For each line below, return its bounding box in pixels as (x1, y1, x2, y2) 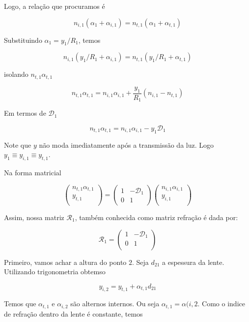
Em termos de (4, 108, 46, 118)
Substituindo (4, 34, 42, 45)
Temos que (4, 298, 36, 309)
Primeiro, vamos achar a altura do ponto (4, 257, 127, 267)
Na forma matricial (4, 167, 61, 177)
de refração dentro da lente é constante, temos (4, 308, 143, 319)
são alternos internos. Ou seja (70, 298, 160, 309)
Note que (4, 139, 31, 150)
